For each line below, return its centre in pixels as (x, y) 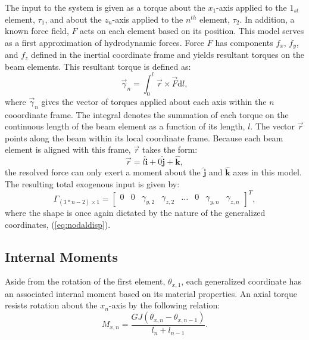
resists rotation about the (51, 305)
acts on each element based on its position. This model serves (192, 31)
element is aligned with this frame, (68, 149)
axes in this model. (267, 172)
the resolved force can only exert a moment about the (103, 172)
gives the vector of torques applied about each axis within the (154, 101)
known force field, (37, 31)
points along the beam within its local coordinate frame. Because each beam (144, 137)
